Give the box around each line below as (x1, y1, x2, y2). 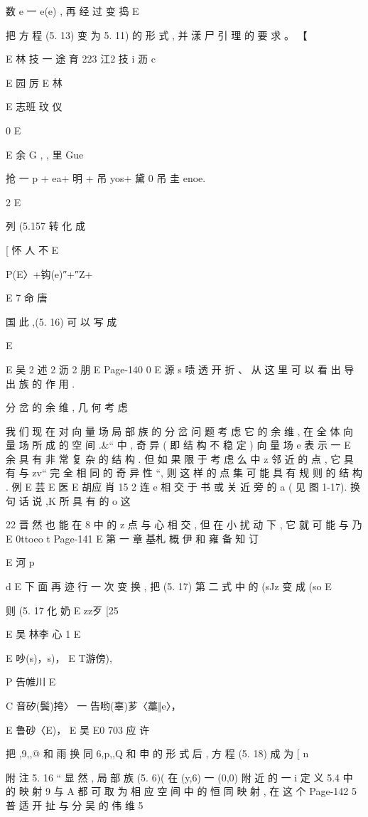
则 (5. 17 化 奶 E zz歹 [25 (6, 602, 119, 617)
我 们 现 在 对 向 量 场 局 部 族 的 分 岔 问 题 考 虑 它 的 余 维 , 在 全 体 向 (6, 423, 354, 438)
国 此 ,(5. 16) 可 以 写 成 (6, 314, 117, 329)
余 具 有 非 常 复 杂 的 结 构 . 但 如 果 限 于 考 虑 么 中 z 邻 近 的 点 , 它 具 (6, 451, 354, 466)
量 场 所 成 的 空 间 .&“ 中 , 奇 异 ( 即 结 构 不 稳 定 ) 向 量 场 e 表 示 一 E (6, 437, 351, 452)
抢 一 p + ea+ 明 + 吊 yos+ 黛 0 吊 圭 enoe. (6, 171, 206, 186)
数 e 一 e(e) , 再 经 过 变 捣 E (6, 4, 139, 18)
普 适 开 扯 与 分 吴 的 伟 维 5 (6, 797, 144, 812)
